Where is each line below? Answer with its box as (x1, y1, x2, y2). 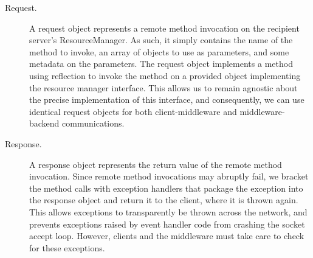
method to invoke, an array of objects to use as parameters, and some (29, 45, 289, 58)
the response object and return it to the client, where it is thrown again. (29, 193, 298, 206)
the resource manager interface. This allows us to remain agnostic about (29, 81, 298, 94)
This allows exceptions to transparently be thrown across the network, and (29, 205, 308, 218)
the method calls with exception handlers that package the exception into (29, 181, 303, 194)
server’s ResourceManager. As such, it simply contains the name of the (29, 33, 293, 46)
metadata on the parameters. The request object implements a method (29, 57, 293, 70)
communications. (62, 117, 125, 130)
